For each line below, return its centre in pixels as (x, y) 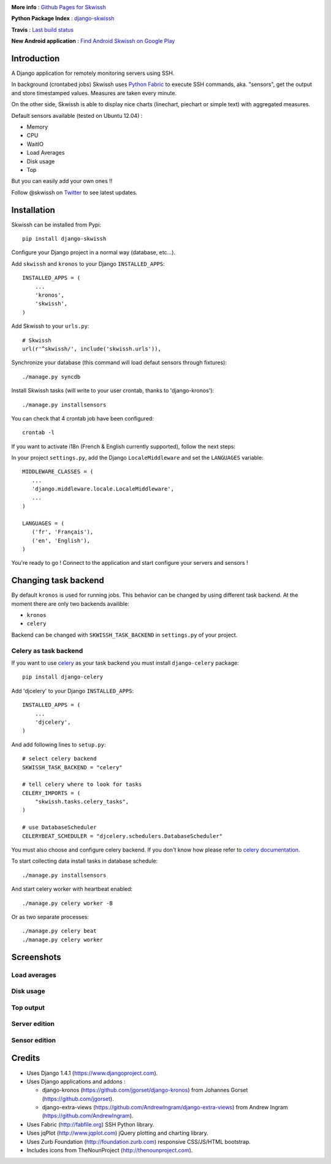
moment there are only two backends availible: (70, 603)
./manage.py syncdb (51, 377)
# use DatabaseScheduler (59, 828)
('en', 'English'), (61, 541)
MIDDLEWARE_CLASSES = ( (58, 472)
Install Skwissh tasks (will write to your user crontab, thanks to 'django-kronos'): (113, 390)
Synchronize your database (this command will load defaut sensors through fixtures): (119, 363)
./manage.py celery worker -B (68, 903)
